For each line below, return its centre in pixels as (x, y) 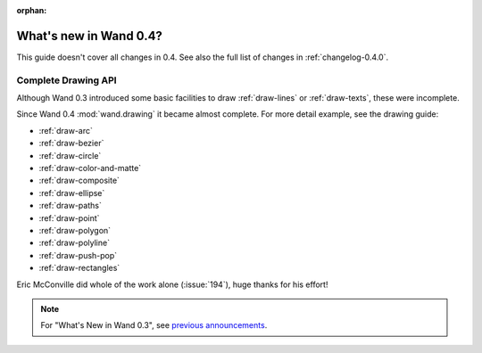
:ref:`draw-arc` (66, 130)
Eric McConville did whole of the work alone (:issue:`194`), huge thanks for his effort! (172, 284)
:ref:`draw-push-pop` (78, 255)
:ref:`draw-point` (69, 218)
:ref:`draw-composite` (79, 181)
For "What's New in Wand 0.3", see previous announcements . (154, 325)
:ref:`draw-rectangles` (79, 268)
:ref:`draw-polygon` (75, 230)
